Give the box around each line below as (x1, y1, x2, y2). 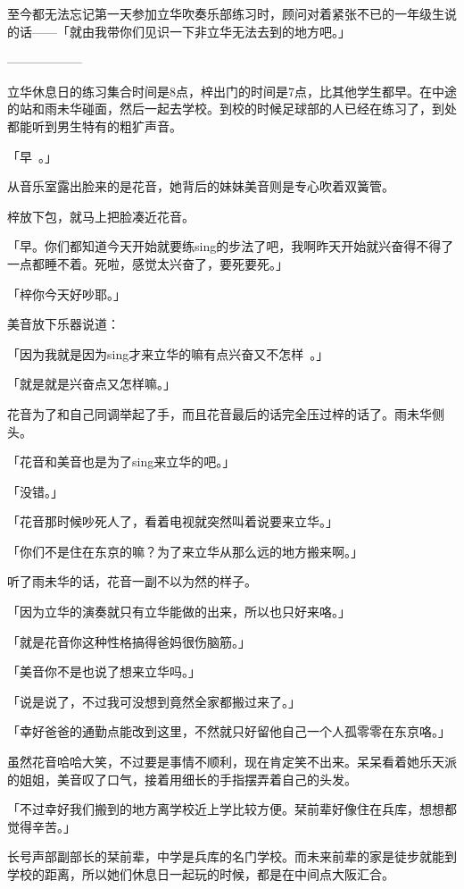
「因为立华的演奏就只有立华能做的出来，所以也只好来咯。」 (7, 602, 351, 621)
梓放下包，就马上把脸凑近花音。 (7, 206, 195, 225)
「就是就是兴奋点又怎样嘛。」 (7, 374, 176, 393)
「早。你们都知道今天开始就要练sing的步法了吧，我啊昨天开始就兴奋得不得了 (7, 237, 454, 256)
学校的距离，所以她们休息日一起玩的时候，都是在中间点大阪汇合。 (7, 865, 394, 883)
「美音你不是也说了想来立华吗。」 (7, 662, 201, 681)
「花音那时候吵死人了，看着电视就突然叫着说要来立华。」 (7, 512, 338, 531)
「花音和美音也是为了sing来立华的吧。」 (7, 452, 236, 471)
